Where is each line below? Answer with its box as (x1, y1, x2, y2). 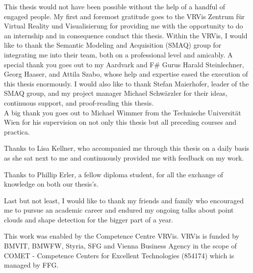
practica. (4, 126, 30, 136)
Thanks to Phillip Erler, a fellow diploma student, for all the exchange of (4, 169, 224, 179)
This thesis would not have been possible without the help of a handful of (4, 1, 226, 11)
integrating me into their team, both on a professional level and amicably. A (4, 49, 233, 59)
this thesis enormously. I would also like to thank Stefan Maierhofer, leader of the (4, 78, 249, 88)
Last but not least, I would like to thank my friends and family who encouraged (4, 195, 244, 205)
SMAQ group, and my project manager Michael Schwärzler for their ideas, (4, 88, 228, 98)
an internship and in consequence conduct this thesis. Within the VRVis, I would (4, 30, 248, 40)
